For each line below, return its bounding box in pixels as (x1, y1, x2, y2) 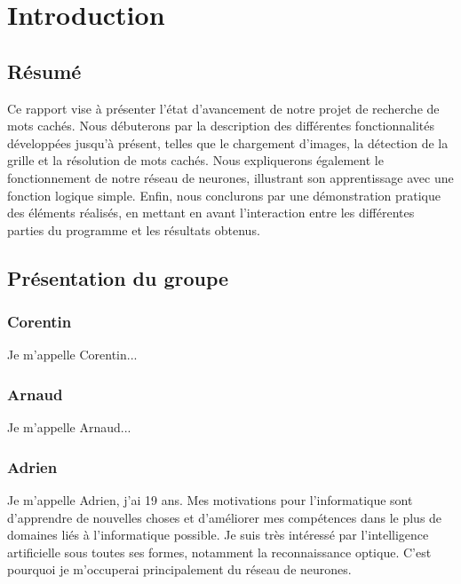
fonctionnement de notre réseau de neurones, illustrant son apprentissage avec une (7, 168, 454, 186)
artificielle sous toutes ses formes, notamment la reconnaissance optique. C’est (7, 542, 432, 561)
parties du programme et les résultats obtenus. (7, 220, 260, 239)
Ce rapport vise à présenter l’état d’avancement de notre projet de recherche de (7, 99, 440, 117)
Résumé (7, 57, 82, 84)
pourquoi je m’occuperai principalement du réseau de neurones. (7, 560, 352, 579)
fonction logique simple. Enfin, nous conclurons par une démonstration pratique (7, 185, 441, 204)
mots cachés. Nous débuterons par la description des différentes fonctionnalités (7, 116, 435, 135)
